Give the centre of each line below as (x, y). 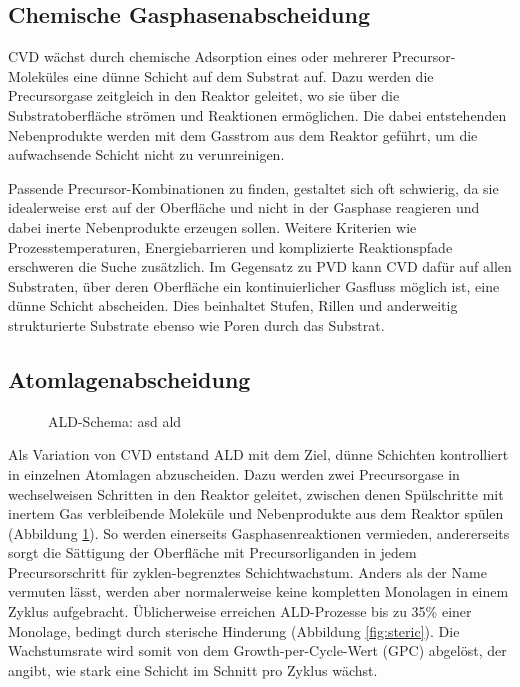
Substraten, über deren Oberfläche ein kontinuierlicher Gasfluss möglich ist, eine (254, 285)
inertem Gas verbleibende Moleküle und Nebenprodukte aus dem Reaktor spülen (256, 513)
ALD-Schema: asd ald (115, 420)
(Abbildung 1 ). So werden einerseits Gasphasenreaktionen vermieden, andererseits (259, 532)
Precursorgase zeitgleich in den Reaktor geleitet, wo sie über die (204, 95)
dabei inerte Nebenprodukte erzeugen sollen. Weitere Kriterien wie (212, 226)
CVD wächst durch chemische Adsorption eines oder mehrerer (198, 56)
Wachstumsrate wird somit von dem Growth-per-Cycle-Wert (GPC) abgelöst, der (257, 650)
